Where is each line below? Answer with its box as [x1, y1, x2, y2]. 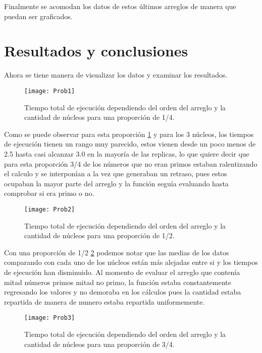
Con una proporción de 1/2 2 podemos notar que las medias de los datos [4, 247, 229, 257]
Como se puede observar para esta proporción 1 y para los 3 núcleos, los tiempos [4, 128, 254, 139]
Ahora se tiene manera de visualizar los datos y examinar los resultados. [4, 69, 228, 80]
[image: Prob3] [24, 314, 75, 322]
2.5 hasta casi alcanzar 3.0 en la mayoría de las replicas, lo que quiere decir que [4, 148, 249, 159]
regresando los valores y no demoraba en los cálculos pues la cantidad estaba [4, 287, 241, 297]
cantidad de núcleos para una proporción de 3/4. [24, 338, 175, 349]
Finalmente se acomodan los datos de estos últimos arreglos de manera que [4, 1, 236, 11]
